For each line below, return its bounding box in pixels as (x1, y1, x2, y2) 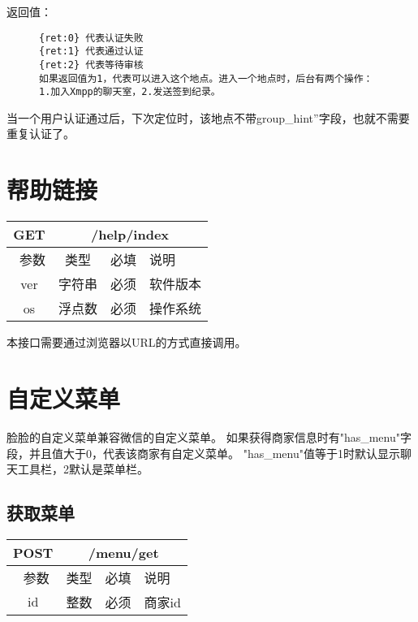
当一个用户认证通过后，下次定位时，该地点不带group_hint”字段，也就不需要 (6, 109, 410, 126)
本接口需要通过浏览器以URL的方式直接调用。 (6, 334, 247, 351)
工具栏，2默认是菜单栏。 (17, 460, 149, 477)
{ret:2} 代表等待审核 (39, 58, 144, 71)
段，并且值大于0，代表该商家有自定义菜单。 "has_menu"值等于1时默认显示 (6, 444, 400, 461)
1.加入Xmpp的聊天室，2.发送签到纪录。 (39, 86, 221, 98)
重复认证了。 (6, 125, 75, 142)
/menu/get (88, 542, 159, 562)
